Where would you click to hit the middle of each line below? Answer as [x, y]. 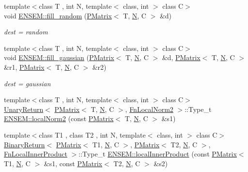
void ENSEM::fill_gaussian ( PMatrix [59, 57]
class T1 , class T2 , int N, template [92, 134]
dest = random [26, 32]
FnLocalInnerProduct [36, 154]
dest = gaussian [27, 83]
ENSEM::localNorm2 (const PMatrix [59, 118]
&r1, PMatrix [24, 67]
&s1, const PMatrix [73, 163]
